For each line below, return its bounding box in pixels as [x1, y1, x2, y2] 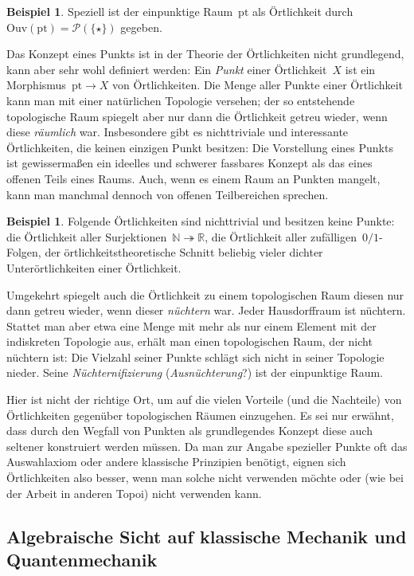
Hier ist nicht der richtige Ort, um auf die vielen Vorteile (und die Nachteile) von [6, 391, 402, 408]
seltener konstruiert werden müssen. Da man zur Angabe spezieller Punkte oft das [6, 437, 408, 454]
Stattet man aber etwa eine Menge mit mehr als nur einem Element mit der [6, 317, 377, 334]
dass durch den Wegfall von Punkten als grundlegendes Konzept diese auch [6, 422, 373, 439]
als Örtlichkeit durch [252, 3, 353, 19]
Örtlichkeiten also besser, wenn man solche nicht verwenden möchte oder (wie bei [6, 469, 404, 486]
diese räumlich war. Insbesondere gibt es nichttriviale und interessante [6, 123, 349, 140]
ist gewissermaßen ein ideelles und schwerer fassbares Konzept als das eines [6, 155, 373, 171]
